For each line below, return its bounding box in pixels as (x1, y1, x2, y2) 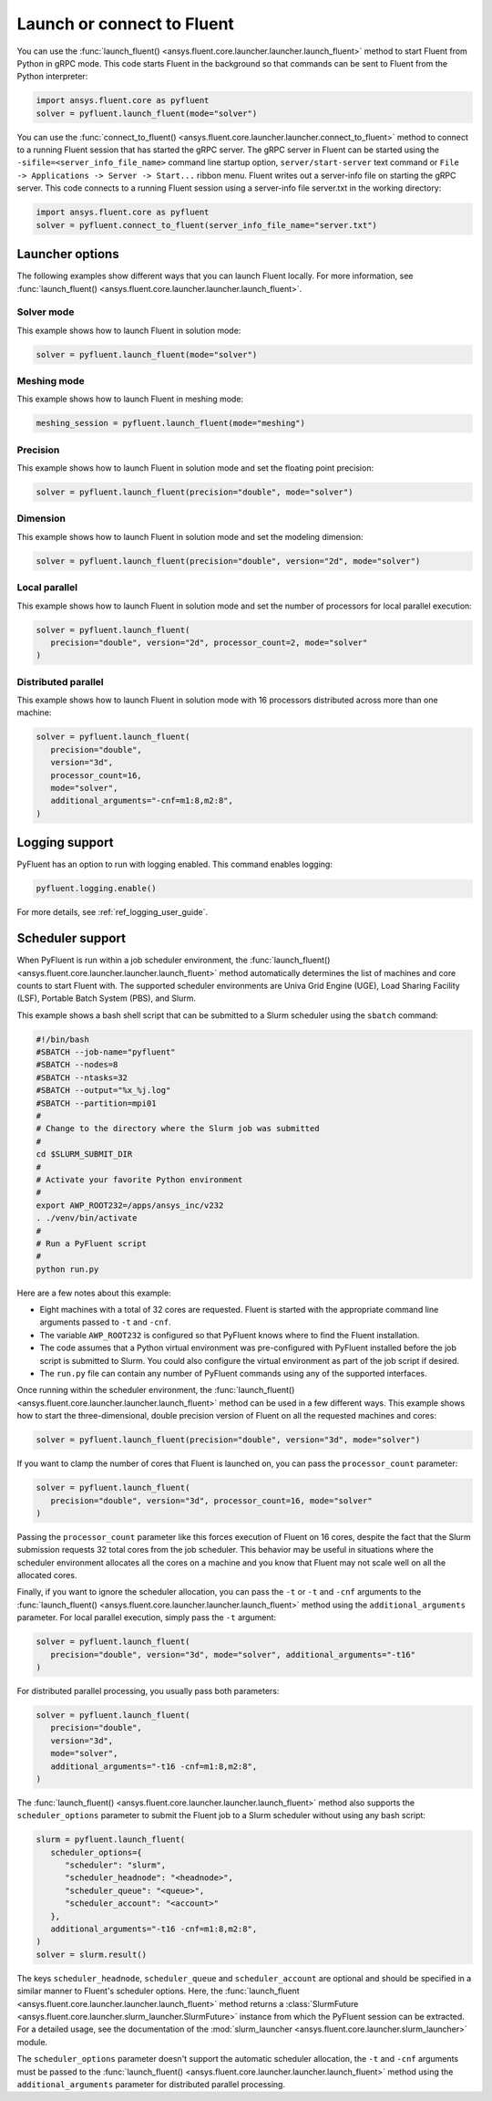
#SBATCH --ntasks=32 (36, 1072, 128, 1083)
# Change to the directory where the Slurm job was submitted (36, 1123, 320, 1134)
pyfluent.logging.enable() (36, 883, 157, 894)
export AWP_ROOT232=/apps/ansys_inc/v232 (36, 1200, 224, 1211)
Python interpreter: (16, 71, 88, 82)
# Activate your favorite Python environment (36, 1174, 243, 1185)
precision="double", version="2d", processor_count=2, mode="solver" (50, 637, 368, 648)
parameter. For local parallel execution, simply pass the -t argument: (16, 1612, 277, 1623)
